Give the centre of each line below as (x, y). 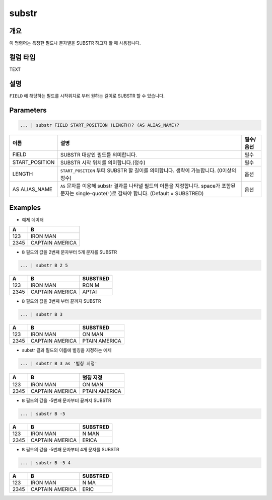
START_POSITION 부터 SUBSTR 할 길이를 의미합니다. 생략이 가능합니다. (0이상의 (148, 170)
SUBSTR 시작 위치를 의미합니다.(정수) (103, 162)
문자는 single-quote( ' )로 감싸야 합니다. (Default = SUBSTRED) (132, 193)
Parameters (28, 110)
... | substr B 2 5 (44, 265)
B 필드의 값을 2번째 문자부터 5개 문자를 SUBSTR (70, 252)
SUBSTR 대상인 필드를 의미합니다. (99, 154)
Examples (25, 208)
